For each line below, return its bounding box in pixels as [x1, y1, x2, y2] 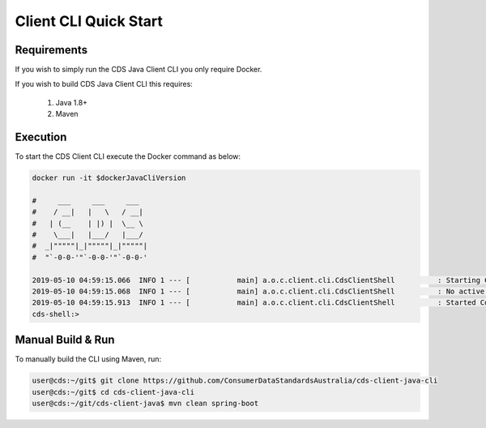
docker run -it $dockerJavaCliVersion [32, 173, 186, 182]
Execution [15, 131, 67, 144]
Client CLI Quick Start [15, 12, 164, 30]
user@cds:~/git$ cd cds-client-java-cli [32, 387, 194, 396]
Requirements [15, 43, 88, 57]
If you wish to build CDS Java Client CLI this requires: [15, 79, 194, 89]
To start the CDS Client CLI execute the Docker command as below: [15, 152, 241, 161]
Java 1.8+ [55, 97, 88, 107]
